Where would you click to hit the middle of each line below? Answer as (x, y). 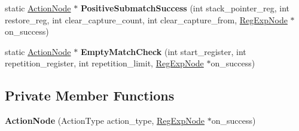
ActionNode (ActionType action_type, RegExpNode (105, 121)
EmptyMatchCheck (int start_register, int (163, 51)
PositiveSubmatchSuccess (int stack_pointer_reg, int (185, 8)
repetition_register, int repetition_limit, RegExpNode (104, 63)
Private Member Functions (90, 95)
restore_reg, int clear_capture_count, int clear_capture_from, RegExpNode (146, 19)
